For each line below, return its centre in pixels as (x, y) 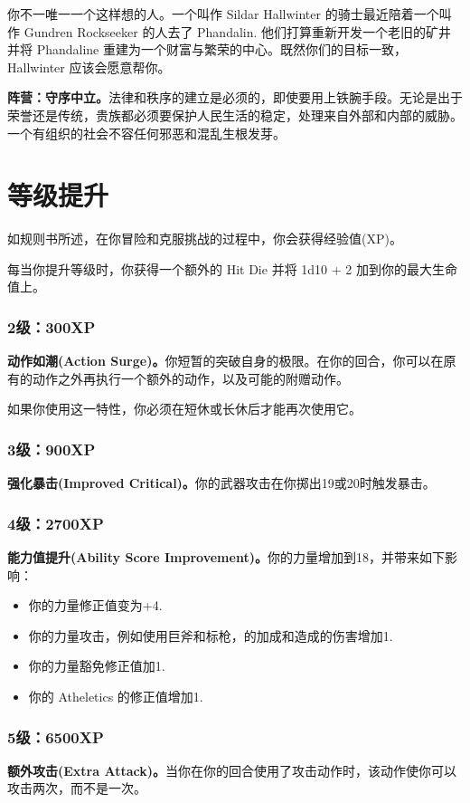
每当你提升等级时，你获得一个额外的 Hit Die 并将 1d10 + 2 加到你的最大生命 (232, 268)
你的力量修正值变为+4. (95, 605)
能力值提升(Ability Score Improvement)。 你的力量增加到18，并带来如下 (226, 557)
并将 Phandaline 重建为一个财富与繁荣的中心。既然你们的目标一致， (207, 49)
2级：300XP (52, 326)
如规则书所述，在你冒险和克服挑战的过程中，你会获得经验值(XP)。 (205, 239)
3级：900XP (52, 449)
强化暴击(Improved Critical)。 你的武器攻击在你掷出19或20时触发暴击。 (221, 483)
